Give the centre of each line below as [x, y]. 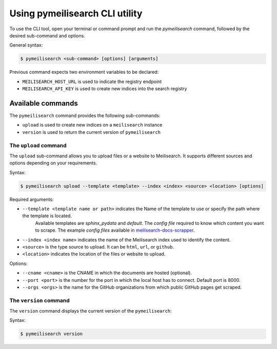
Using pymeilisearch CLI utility [76, 13]
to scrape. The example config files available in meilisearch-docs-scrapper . [115, 230]
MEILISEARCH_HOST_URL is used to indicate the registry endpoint [92, 81]
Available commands [44, 103]
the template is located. [47, 216]
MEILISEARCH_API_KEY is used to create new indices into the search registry [105, 89]
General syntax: [26, 45]
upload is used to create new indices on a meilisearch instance [92, 125]
